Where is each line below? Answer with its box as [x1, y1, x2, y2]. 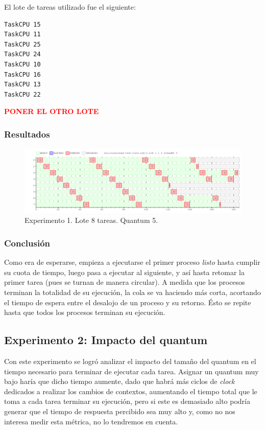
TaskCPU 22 [4, 90, 41, 98]
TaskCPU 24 [4, 51, 41, 58]
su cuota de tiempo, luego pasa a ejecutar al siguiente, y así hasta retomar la [4, 266, 245, 277]
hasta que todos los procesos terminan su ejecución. [4, 307, 165, 318]
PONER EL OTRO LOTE [4, 106, 99, 117]
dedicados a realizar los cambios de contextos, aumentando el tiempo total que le [4, 386, 257, 396]
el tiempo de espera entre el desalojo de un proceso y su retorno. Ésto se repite [4, 297, 251, 307]
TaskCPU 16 [4, 71, 41, 78]
